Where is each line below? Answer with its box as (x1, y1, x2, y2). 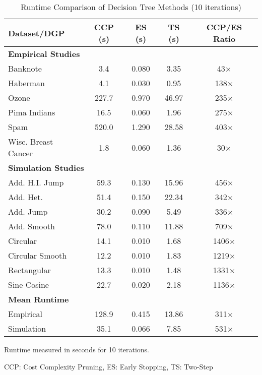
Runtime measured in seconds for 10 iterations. (4, 344, 149, 354)
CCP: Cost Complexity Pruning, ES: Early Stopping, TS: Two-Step (4, 361, 213, 371)
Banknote (8, 62, 42, 74)
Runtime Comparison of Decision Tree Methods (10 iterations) (21, 1, 241, 13)
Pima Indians (8, 106, 55, 118)
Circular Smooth (8, 249, 67, 261)
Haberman (8, 77, 45, 89)
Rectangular (8, 264, 51, 276)
